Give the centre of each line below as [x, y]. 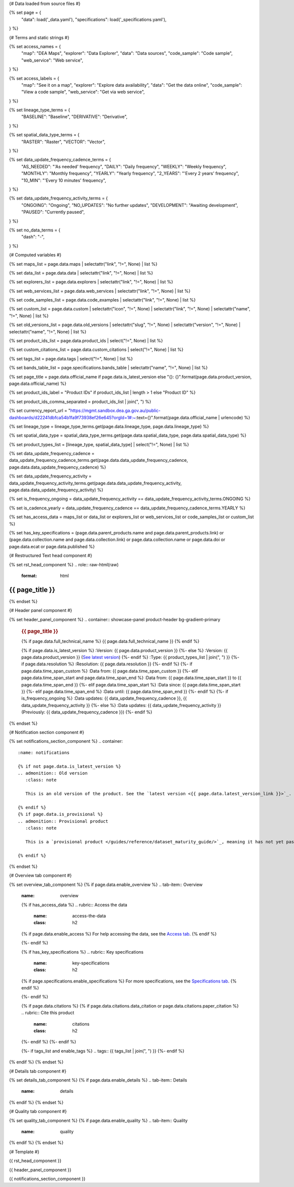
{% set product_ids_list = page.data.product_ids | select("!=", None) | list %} [86, 341]
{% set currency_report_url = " [40, 411]
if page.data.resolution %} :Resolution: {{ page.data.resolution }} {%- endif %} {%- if [107, 664]
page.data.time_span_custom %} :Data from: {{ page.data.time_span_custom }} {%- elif [110, 671]
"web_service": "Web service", [52, 60]
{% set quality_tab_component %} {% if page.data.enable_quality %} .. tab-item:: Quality [98, 1120]
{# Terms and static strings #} [39, 37]
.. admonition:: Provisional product [63, 821]
